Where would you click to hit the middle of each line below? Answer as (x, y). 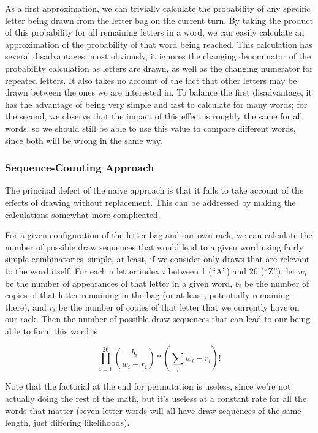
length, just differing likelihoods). (67, 422)
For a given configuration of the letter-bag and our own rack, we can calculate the (159, 235)
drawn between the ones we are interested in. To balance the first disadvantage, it (158, 92)
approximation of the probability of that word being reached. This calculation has (159, 44)
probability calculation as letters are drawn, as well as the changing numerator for (159, 68)
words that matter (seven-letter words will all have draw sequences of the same (153, 410)
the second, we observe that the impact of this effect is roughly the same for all (154, 116)
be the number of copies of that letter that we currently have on (179, 307)
